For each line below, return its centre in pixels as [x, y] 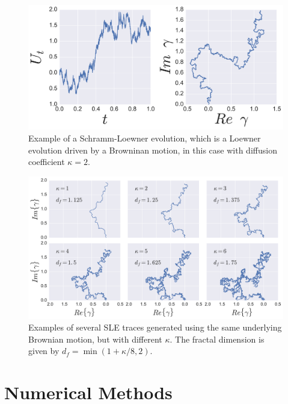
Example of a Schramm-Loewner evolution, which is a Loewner [145, 138]
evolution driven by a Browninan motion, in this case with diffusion [153, 150]
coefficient [47, 162]
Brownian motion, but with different [95, 339]
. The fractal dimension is [217, 339]
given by [44, 351]
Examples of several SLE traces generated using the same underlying [155, 327]
